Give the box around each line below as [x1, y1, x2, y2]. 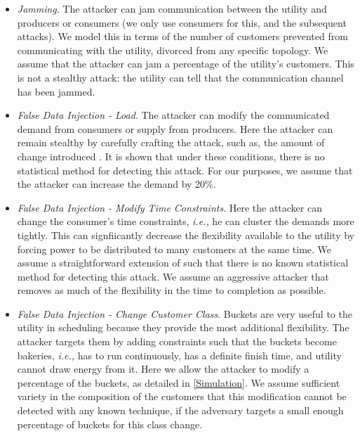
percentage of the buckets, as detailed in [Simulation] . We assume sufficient [17, 375, 340, 390]
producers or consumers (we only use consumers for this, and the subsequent [17, 15, 347, 30]
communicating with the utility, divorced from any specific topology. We [17, 42, 328, 57]
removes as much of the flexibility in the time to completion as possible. [17, 283, 326, 297]
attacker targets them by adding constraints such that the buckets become [17, 334, 337, 349]
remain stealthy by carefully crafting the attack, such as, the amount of [17, 135, 325, 150]
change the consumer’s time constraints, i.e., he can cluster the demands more [17, 214, 354, 229]
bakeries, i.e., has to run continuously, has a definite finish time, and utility [17, 347, 342, 362]
